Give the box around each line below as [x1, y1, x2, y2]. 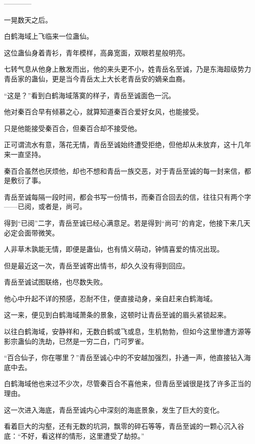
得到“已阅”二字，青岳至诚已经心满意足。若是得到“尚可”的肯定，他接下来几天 [4, 217, 251, 228]
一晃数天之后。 [4, 14, 52, 25]
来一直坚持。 [4, 149, 45, 159]
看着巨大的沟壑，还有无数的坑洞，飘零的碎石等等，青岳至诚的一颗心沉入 [4, 421, 237, 431]
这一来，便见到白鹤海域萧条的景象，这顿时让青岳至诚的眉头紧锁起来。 [4, 310, 230, 320]
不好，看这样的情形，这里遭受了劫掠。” [21, 430, 145, 441]
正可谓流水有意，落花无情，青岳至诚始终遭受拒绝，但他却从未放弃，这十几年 [4, 139, 251, 150]
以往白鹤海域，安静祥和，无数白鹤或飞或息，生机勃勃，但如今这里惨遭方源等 [4, 326, 251, 337]
